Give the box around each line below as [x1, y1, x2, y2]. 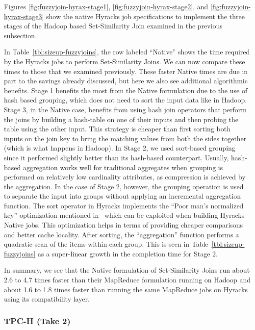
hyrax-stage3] [4, 11, 44, 21]
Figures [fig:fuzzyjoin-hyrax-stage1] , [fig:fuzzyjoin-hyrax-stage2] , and [4, 1, 208, 11]
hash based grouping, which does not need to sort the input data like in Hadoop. [4, 95, 247, 105]
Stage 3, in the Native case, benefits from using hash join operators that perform [4, 104, 247, 114]
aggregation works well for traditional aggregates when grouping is [23, 162, 223, 172]
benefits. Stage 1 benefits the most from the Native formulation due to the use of [4, 85, 248, 95]
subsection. [4, 30, 37, 40]
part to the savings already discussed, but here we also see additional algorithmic [4, 76, 248, 86]
